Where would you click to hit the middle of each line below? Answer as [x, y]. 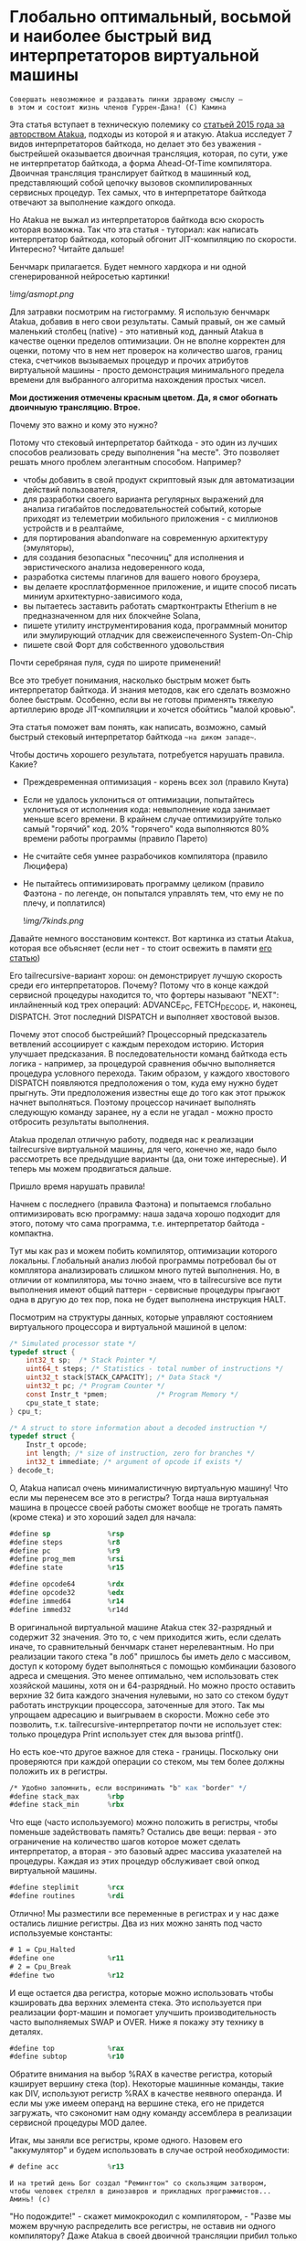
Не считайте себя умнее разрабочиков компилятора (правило [145, 855]
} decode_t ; [32, 1470]
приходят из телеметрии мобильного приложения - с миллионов [150, 518]
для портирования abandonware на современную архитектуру [145, 537]
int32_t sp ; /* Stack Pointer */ [91, 1360]
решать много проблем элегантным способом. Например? [126, 462]
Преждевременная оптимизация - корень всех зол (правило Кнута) [156, 781]
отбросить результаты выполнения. [79, 1121]
